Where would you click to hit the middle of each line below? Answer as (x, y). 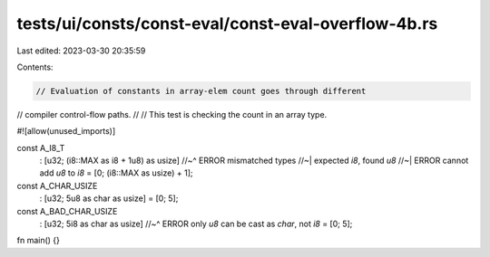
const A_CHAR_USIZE (57, 186)
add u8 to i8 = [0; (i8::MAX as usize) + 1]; (116, 173)
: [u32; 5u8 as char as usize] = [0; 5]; (109, 198)
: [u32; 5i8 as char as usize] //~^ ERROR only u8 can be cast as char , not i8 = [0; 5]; (196, 224)
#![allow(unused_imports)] (66, 131)
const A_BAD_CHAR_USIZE (67, 211)
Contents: (35, 67)
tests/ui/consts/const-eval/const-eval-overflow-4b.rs (227, 24)
